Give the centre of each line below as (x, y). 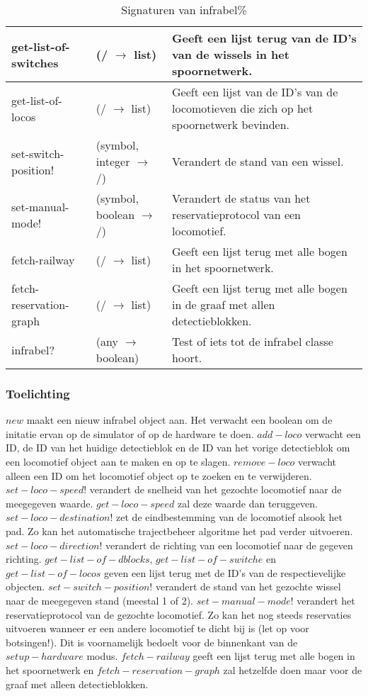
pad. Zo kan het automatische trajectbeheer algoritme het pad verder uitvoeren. (179, 531)
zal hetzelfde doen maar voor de (293, 669)
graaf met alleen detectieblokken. (77, 684)
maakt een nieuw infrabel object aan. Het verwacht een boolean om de (179, 420)
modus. (102, 656)
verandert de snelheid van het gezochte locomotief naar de (215, 489)
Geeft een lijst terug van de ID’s (264, 38)
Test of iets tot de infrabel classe (253, 341)
